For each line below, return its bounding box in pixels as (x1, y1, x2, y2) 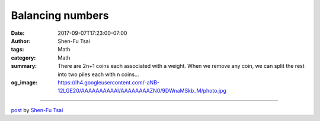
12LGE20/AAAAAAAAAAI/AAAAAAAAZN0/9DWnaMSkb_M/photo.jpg (57, 87, 226, 94)
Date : (11, 30, 25, 37)
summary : (11, 63, 37, 70)
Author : (11, 37, 31, 44)
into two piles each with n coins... (57, 71, 139, 78)
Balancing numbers (11, 9, 109, 22)
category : (11, 54, 36, 61)
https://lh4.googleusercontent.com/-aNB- (57, 79, 160, 86)
